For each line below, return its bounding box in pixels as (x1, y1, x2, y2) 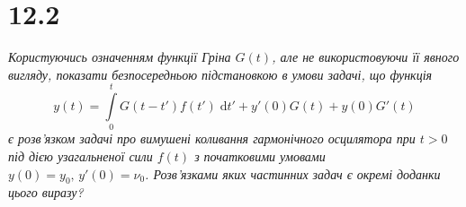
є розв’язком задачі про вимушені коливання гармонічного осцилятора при (8, 129, 416, 148)
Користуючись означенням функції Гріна (8, 47, 231, 66)
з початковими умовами (194, 147, 326, 166)
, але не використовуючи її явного (272, 47, 460, 66)
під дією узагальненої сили (8, 147, 153, 166)
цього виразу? (8, 183, 84, 202)
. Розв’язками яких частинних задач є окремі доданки (145, 164, 441, 183)
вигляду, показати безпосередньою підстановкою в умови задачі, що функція (8, 65, 433, 83)
